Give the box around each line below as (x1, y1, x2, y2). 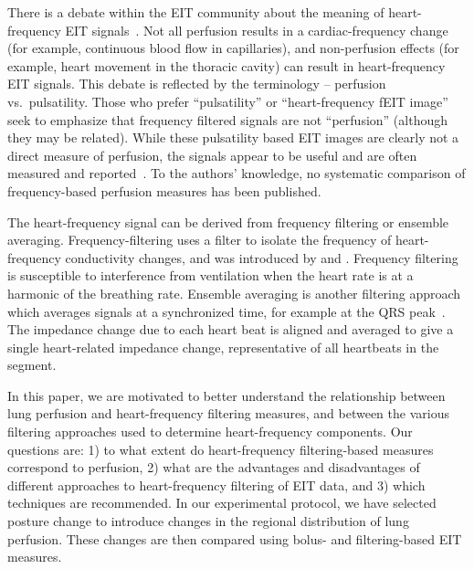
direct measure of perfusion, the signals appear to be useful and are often (7, 145, 417, 164)
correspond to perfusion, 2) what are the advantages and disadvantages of (7, 458, 420, 477)
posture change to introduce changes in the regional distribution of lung (7, 511, 409, 531)
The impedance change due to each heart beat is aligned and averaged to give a (7, 320, 454, 339)
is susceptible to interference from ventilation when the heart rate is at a (7, 266, 414, 285)
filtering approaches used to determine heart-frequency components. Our (7, 422, 413, 441)
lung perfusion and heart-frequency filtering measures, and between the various (7, 404, 449, 423)
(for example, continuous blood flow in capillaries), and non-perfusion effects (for (7, 38, 459, 58)
